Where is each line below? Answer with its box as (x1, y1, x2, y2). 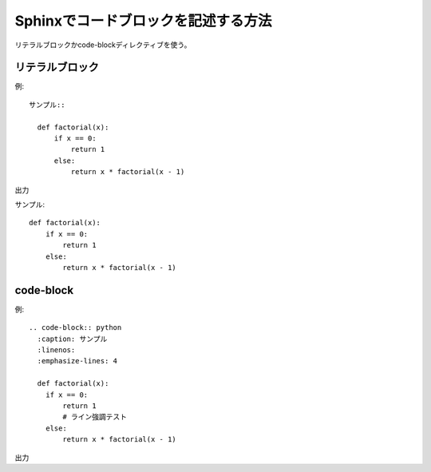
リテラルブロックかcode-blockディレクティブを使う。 (14, 40, 192, 50)
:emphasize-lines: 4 (37, 356, 118, 366)
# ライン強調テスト (62, 412, 128, 422)
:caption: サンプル (37, 334, 108, 343)
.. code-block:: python (29, 323, 122, 332)
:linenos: (37, 346, 76, 355)
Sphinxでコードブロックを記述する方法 (14, 12, 272, 30)
